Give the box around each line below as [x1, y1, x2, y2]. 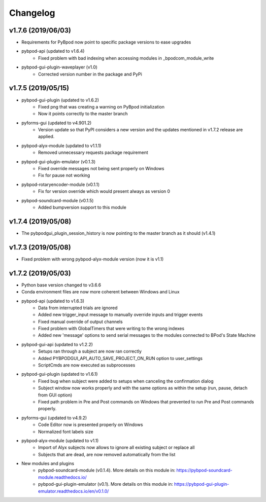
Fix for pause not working [38, 173, 91, 179]
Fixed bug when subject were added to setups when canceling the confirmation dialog [38, 378, 214, 384]
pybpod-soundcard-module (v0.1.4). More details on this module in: [38, 467, 176, 473]
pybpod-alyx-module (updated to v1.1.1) [21, 143, 101, 148]
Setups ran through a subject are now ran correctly [38, 348, 142, 355]
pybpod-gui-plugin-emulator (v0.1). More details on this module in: [38, 481, 173, 487]
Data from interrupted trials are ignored [38, 305, 118, 311]
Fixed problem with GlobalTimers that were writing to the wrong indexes [38, 325, 185, 331]
